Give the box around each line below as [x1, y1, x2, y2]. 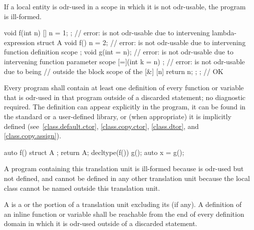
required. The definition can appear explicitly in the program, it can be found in [4, 102, 246, 112]
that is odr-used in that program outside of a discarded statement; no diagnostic [4, 92, 246, 102]
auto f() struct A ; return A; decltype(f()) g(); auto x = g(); [4, 147, 184, 157]
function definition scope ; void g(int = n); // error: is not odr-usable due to [4, 47, 233, 57]
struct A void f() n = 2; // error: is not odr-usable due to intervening [37, 37, 246, 47]
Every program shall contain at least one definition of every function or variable [4, 82, 244, 93]
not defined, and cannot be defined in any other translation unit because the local [4, 173, 250, 183]
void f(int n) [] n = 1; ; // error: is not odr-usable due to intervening [4, 27, 210, 38]
